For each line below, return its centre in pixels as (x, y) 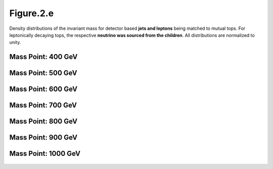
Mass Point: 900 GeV (43, 137)
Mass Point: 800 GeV (43, 121)
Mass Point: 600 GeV (43, 89)
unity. (15, 43)
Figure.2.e (32, 13)
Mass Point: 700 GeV (43, 105)
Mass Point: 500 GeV (43, 73)
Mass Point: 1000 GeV (45, 154)
